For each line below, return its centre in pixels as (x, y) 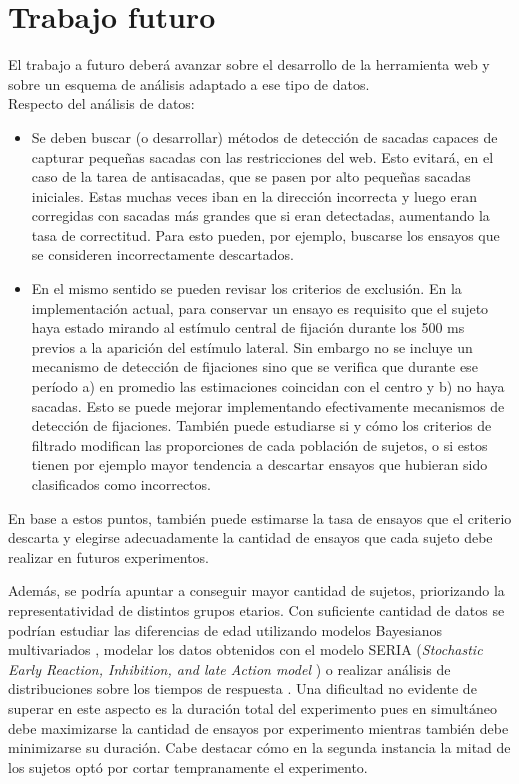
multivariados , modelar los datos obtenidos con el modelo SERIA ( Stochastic (245, 649)
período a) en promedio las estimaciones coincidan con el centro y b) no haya (268, 386)
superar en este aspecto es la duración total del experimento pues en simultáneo (253, 707)
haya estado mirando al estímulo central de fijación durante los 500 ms (248, 327)
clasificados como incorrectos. (121, 484)
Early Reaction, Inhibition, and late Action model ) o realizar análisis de (229, 668)
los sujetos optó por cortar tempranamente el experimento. (188, 766)
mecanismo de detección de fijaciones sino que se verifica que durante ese (254, 366)
